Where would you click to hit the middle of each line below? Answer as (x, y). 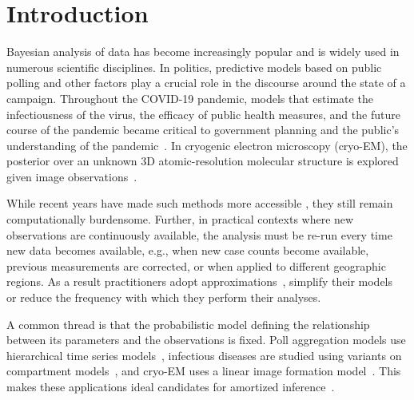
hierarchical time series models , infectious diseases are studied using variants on (204, 355)
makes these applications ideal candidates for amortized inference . (171, 386)
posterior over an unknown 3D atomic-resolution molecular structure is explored (203, 161)
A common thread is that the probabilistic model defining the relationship (188, 324)
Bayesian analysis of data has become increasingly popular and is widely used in (203, 51)
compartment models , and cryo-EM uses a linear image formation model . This (204, 371)
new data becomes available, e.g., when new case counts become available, (188, 250)
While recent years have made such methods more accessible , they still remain (200, 203)
